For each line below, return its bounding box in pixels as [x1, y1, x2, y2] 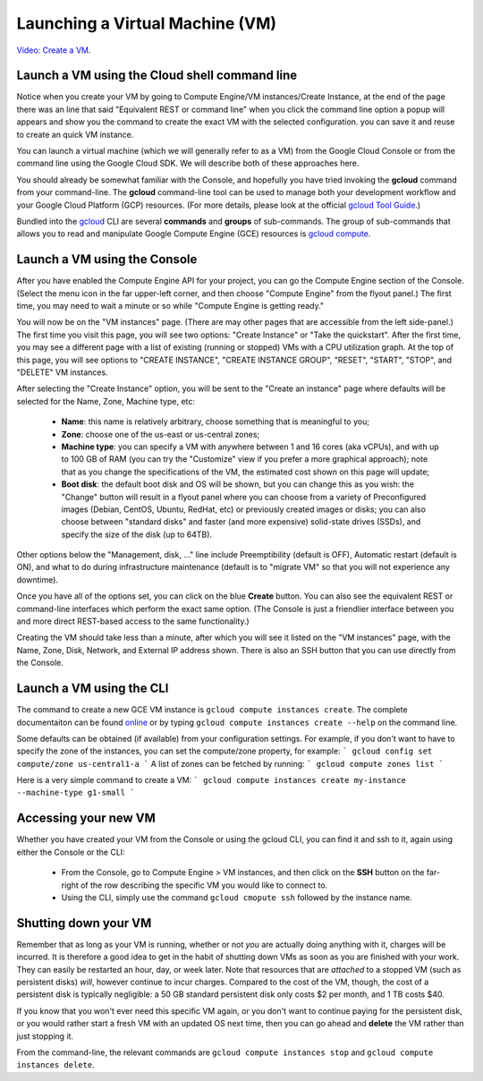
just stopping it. [16, 1030, 74, 1042]
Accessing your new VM [16, 811, 157, 826]
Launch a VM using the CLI [16, 681, 169, 696]
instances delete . [16, 1060, 95, 1070]
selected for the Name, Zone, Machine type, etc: [16, 396, 196, 406]
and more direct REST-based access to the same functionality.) [16, 616, 250, 626]
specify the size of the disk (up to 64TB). [61, 529, 213, 540]
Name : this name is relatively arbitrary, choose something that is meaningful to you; [61, 416, 370, 427]
